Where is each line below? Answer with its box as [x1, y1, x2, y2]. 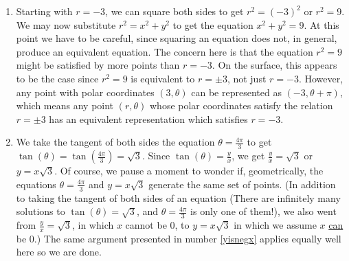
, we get [232, 148, 265, 163]
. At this [304, 17, 339, 32]
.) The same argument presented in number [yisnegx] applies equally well [34, 231, 341, 245]
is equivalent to [131, 71, 195, 85]
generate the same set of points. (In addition [148, 177, 336, 191]
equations [16, 177, 56, 191]
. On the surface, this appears [212, 58, 337, 72]
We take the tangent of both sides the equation [16, 135, 215, 149]
